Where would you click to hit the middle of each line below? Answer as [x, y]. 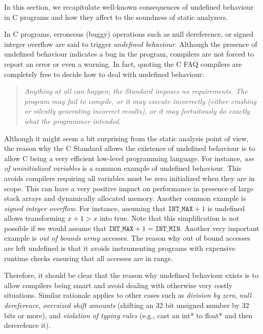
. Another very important [220, 228]
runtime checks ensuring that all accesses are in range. [89, 258]
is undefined [226, 208]
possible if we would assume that [55, 228]
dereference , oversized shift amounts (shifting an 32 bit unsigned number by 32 [127, 305]
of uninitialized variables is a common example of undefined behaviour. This [123, 168]
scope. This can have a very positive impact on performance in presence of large [129, 188]
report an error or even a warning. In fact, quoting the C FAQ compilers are [123, 63]
